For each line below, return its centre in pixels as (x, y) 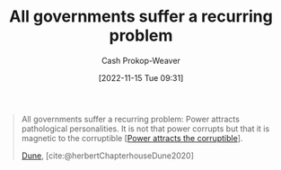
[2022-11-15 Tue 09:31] (141, 77)
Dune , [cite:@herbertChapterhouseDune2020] (108, 156)
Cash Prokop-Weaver (141, 60)
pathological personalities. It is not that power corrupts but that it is (145, 129)
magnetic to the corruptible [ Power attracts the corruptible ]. (132, 138)
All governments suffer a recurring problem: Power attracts (130, 119)
